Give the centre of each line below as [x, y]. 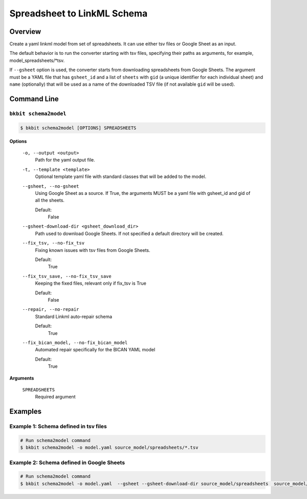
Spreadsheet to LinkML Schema [79, 13]
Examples [26, 412]
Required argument [55, 397]
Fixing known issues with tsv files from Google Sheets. [93, 250]
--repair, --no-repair [51, 310]
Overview [25, 32]
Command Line [34, 99]
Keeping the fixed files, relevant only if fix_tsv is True [91, 283]
